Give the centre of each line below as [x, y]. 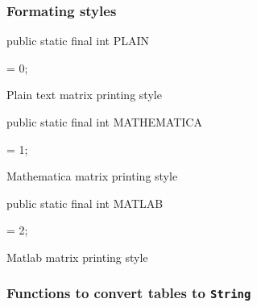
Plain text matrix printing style [84, 95]
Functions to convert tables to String [129, 293]
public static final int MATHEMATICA [104, 122]
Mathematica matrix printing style [92, 176]
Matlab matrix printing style [77, 257]
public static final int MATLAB [85, 203]
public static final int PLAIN [78, 41]
